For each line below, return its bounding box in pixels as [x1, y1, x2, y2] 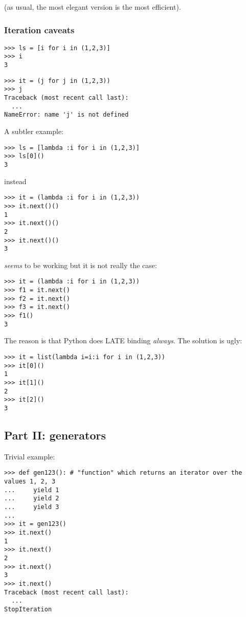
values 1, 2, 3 [4, 477, 56, 485]
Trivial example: [4, 451, 55, 461]
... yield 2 [4, 495, 59, 502]
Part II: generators [4, 427, 106, 443]
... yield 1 [4, 486, 59, 494]
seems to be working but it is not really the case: [4, 259, 157, 270]
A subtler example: [4, 126, 64, 137]
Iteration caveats [4, 23, 75, 36]
